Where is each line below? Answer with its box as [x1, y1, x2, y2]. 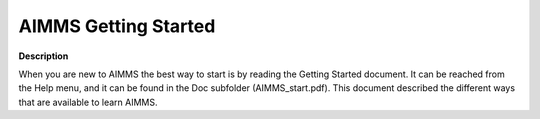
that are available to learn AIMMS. [18, 96, 159, 108]
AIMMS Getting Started [18, 15, 216, 37]
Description [18, 50, 69, 62]
